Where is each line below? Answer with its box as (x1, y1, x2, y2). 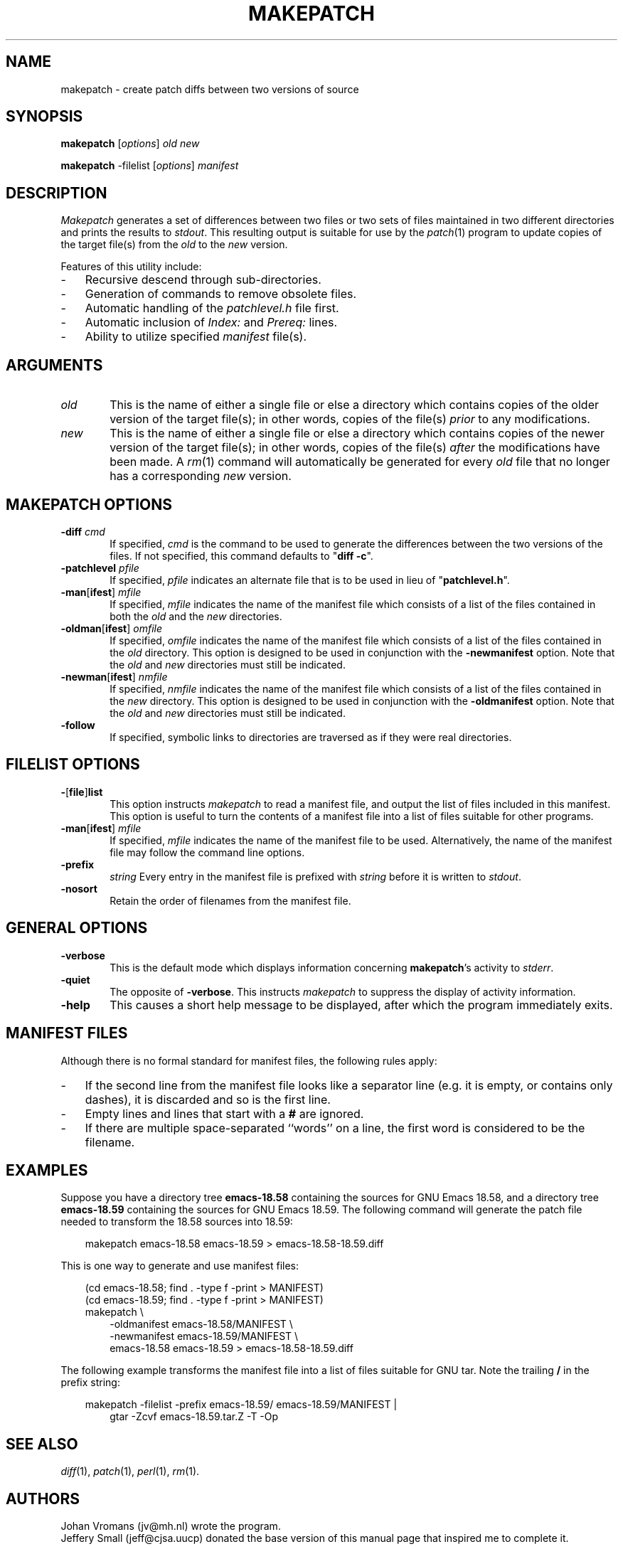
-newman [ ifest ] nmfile (60, 670, 168, 683)
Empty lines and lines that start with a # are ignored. (85, 1106, 364, 1121)
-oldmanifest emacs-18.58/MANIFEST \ (110, 1318, 293, 1331)
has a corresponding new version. (110, 469, 292, 484)
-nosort (60, 882, 97, 895)
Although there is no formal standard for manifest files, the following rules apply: (60, 1054, 437, 1067)
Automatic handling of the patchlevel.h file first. (85, 301, 339, 316)
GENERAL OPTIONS (6, 919, 148, 937)
